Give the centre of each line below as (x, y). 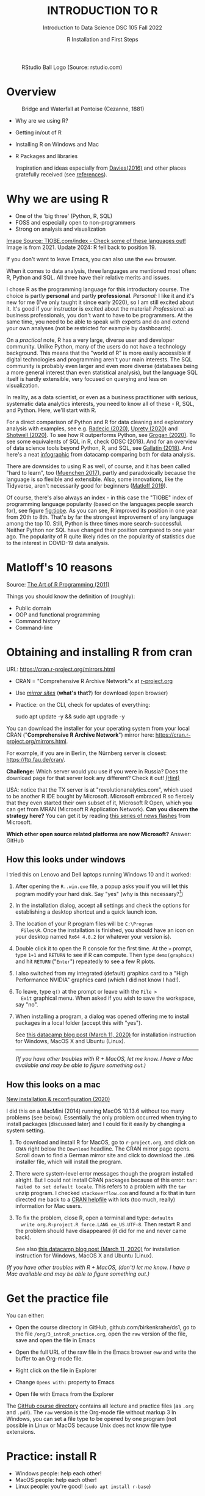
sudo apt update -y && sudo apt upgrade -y (70, 716)
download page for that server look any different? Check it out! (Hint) (93, 778)
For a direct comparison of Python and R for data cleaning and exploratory (100, 422)
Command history (38, 621)
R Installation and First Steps (103, 39)
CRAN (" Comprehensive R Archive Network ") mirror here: (80, 735)
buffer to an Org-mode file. (49, 1358)
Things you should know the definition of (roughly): (71, 596)
